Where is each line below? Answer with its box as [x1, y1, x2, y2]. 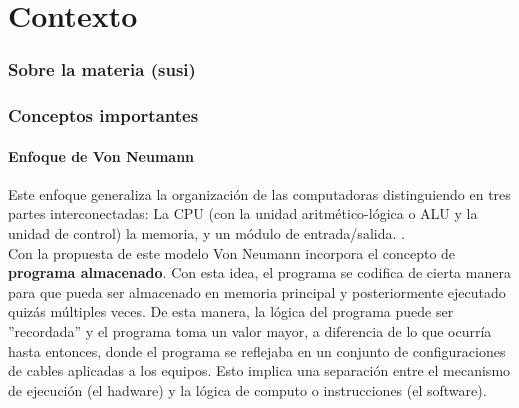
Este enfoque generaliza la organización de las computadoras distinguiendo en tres [8, 183, 511, 204]
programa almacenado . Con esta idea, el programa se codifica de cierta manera [8, 262, 511, 283]
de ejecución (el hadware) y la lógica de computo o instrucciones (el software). [8, 379, 487, 400]
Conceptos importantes [8, 103, 199, 128]
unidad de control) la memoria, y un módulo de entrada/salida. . [8, 223, 405, 244]
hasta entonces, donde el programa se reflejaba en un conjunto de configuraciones [8, 340, 506, 361]
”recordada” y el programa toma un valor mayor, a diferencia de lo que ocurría [8, 321, 492, 342]
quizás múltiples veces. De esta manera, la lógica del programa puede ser [8, 301, 454, 322]
